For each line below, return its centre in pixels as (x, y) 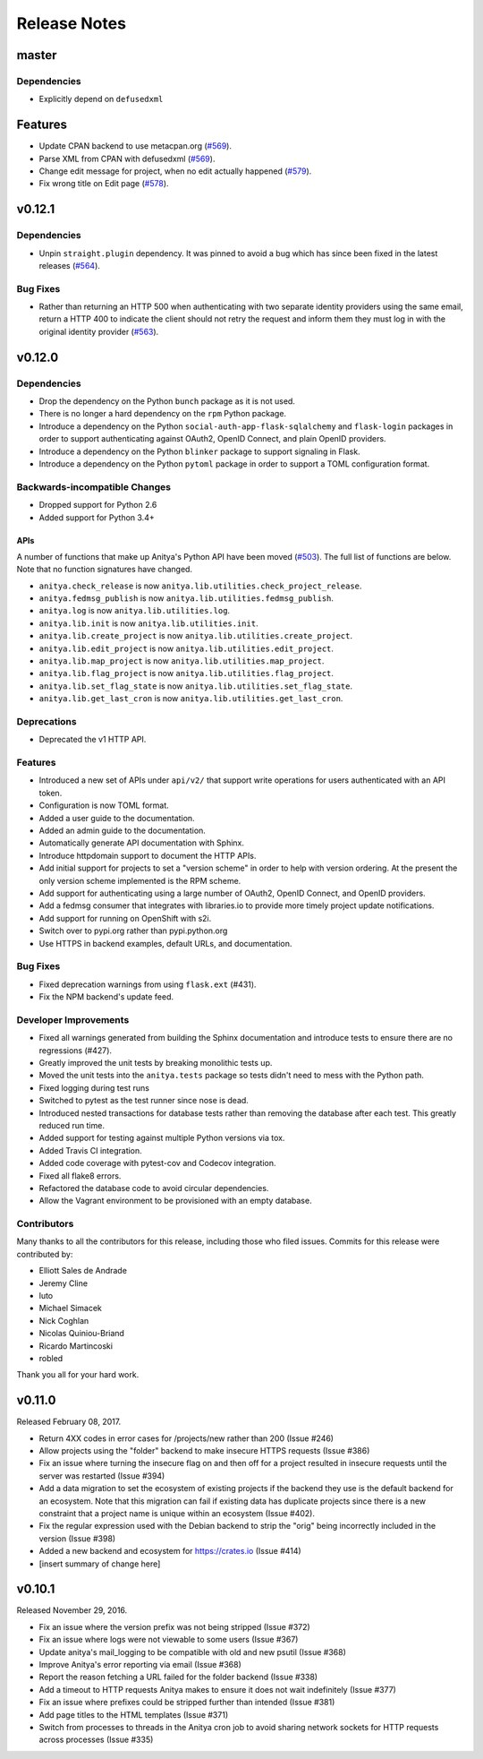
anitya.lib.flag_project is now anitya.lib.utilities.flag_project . (186, 674)
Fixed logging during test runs (94, 1087)
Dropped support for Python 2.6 (98, 505)
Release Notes (72, 23)
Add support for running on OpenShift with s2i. (125, 918)
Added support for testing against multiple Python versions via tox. (162, 1138)
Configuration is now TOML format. (104, 805)
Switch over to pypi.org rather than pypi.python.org (133, 931)
